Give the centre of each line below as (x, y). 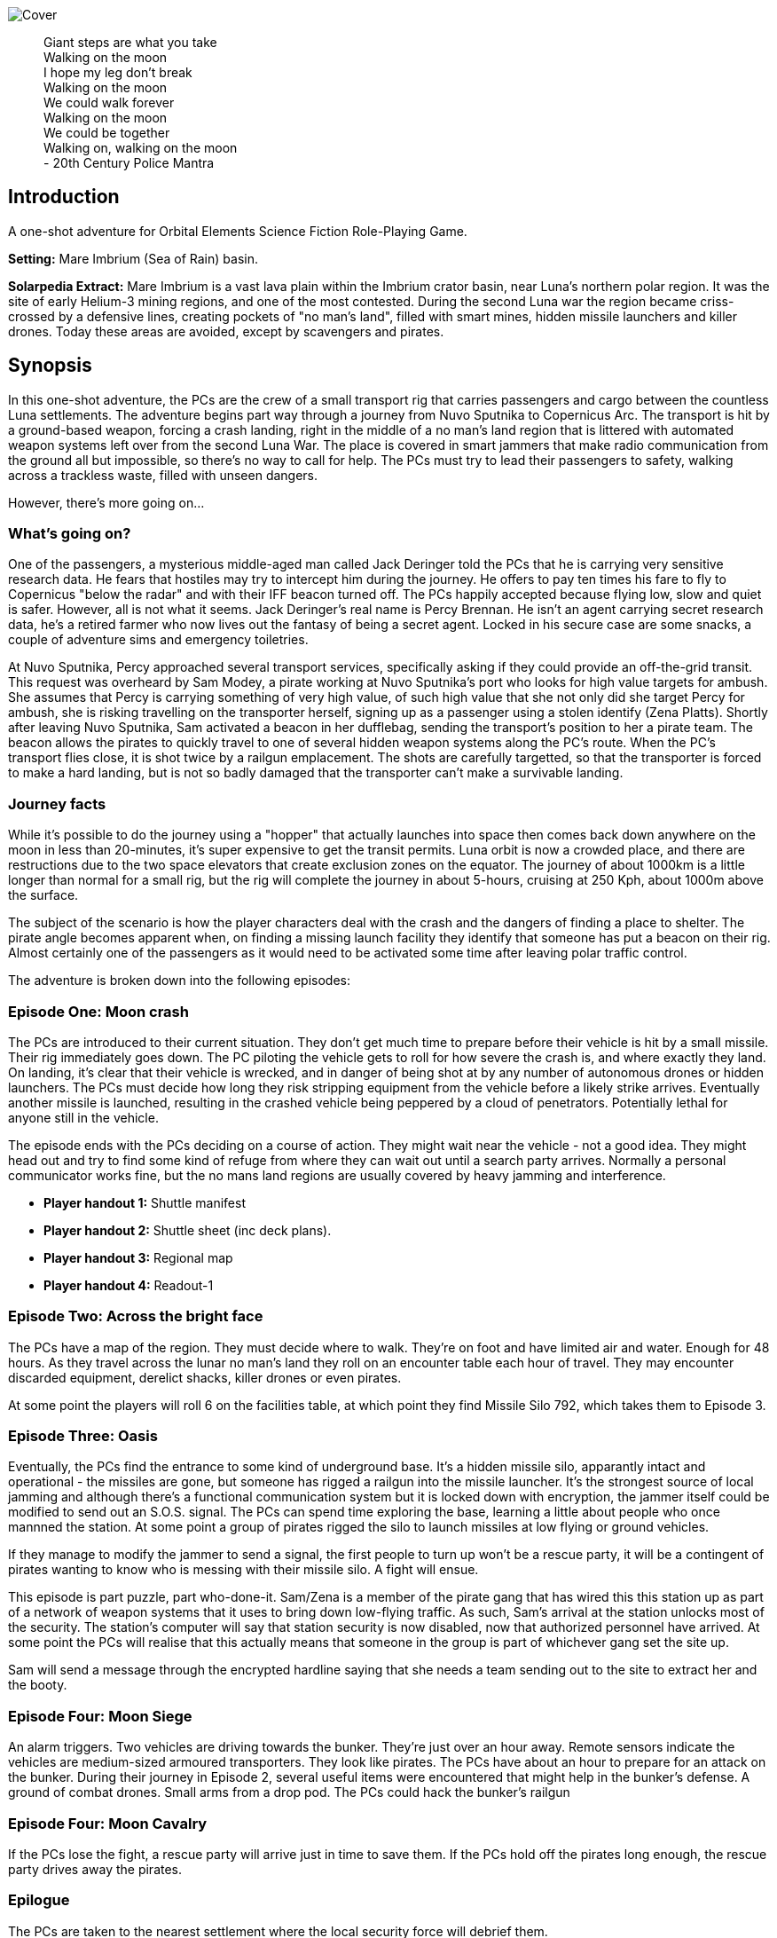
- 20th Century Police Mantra (129, 163)
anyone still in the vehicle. (83, 1117)
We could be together (107, 133)
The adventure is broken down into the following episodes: (179, 981)
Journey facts (57, 804)
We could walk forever (109, 102)
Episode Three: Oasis (83, 1436)
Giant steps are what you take (130, 42)
